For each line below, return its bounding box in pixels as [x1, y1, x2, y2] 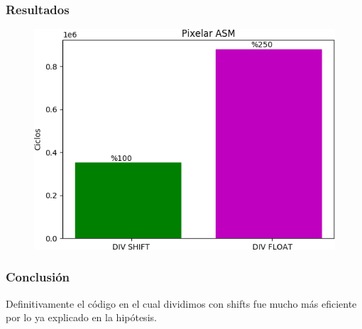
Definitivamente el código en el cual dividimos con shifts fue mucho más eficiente [6, 296, 357, 311]
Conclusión [6, 268, 70, 286]
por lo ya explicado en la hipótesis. [6, 310, 157, 325]
